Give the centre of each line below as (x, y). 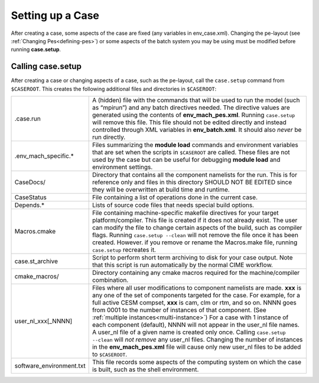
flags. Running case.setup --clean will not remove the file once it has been (195, 235)
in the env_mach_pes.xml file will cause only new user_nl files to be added (196, 347)
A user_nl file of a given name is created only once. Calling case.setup (189, 332)
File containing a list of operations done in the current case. (175, 197)
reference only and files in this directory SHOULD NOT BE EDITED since (192, 182)
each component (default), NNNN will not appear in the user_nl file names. (196, 325)
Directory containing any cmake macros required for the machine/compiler (196, 273)
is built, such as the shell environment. (145, 369)
